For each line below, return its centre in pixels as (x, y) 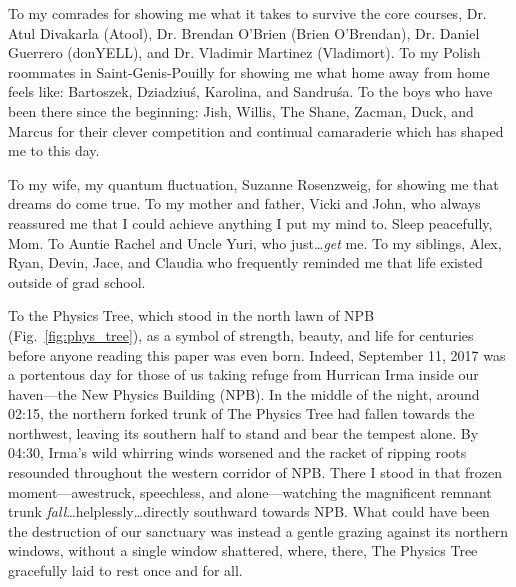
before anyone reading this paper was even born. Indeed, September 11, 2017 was (257, 354)
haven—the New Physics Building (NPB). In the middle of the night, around (244, 393)
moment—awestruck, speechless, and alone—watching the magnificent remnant (250, 491)
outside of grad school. (77, 281)
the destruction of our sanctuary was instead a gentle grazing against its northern (258, 530)
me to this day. (54, 150)
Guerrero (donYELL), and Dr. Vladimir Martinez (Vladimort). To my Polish (244, 52)
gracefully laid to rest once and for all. (125, 570)
